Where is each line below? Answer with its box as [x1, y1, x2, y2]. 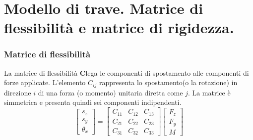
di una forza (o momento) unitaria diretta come [38, 87, 183, 97]
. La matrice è [188, 87, 231, 97]
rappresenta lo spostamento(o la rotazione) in [99, 77, 238, 88]
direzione [4, 87, 31, 97]
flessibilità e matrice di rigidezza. [4, 17, 234, 38]
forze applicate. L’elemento [4, 77, 86, 88]
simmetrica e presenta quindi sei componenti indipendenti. [4, 97, 182, 107]
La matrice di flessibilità [4, 67, 78, 78]
